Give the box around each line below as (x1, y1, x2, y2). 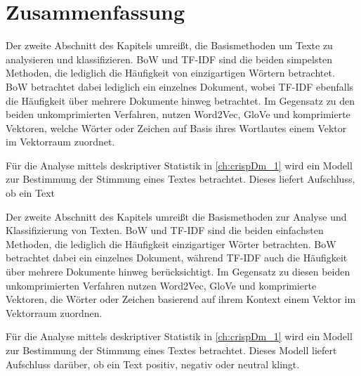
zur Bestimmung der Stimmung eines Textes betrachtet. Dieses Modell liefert (6, 343, 337, 357)
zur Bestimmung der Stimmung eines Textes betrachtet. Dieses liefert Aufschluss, (6, 171, 355, 186)
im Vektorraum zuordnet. (6, 134, 115, 149)
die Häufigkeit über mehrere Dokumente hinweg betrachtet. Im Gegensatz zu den (6, 93, 355, 108)
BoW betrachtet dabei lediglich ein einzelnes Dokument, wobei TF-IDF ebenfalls (6, 79, 354, 93)
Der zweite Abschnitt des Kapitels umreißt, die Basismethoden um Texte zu (6, 38, 333, 53)
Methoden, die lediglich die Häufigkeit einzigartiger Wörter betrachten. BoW (6, 236, 336, 251)
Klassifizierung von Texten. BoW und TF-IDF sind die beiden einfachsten (6, 223, 324, 238)
